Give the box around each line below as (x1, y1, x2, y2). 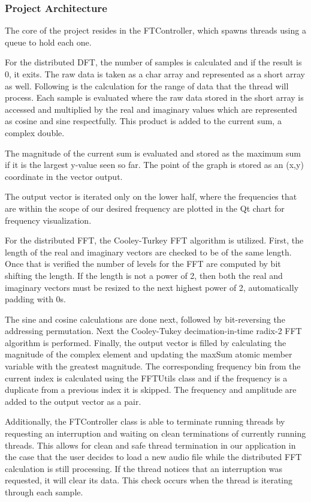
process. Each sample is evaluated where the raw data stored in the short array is (5, 91, 304, 104)
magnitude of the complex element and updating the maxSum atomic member (5, 348, 292, 360)
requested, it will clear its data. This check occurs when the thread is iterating (5, 474, 293, 486)
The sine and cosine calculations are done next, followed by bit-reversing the (5, 312, 285, 325)
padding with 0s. (5, 293, 66, 305)
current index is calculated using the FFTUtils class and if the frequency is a (5, 371, 288, 384)
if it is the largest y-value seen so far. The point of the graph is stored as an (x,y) (5, 158, 304, 171)
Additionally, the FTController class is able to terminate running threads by (5, 415, 285, 428)
